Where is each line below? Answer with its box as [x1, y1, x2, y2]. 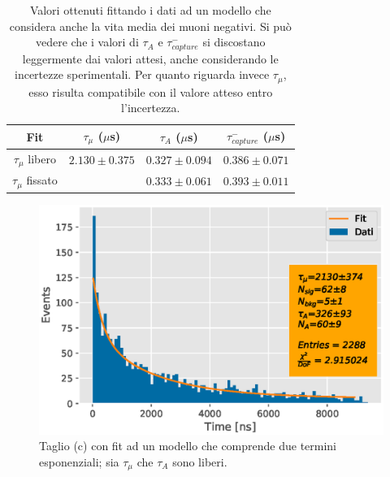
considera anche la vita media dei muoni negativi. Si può [9, 17, 292, 34]
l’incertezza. [121, 99, 180, 116]
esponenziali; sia [39, 453, 119, 470]
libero [28, 150, 56, 167]
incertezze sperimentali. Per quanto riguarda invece [15, 66, 270, 83]
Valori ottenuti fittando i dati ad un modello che [29, 2, 271, 18]
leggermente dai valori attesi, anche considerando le [22, 50, 279, 67]
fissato [26, 171, 58, 189]
